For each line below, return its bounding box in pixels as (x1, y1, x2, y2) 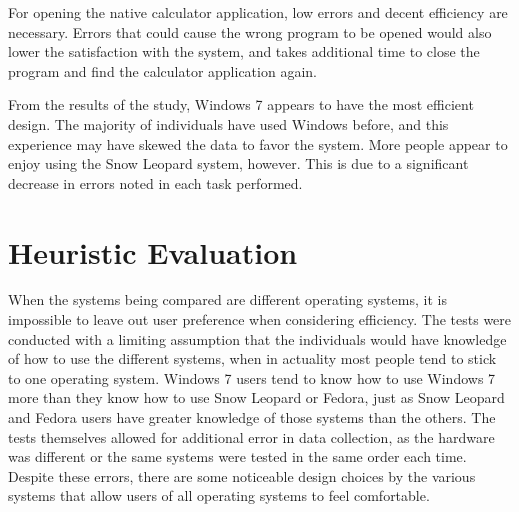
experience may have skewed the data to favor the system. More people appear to (8, 133, 508, 154)
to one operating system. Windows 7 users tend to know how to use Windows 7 (8, 367, 496, 388)
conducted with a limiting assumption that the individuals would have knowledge (8, 328, 507, 349)
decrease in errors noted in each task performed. (8, 172, 303, 193)
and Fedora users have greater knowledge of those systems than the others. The (8, 407, 496, 428)
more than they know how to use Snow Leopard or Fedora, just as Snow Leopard (8, 387, 505, 408)
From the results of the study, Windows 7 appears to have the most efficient (8, 94, 474, 115)
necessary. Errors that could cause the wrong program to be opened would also (8, 21, 492, 42)
